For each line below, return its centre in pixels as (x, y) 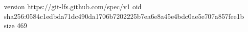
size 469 (16, 25)
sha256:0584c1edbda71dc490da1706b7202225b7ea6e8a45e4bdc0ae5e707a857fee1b (124, 16)
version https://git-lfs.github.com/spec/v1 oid (73, 6)
